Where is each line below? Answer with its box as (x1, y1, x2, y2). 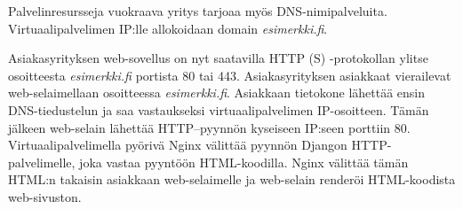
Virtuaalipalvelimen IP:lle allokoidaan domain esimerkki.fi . (8, 19, 328, 37)
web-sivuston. (8, 187, 82, 205)
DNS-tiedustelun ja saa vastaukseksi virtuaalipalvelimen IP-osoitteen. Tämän (8, 100, 429, 119)
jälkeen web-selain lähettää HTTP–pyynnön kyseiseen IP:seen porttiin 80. (8, 118, 411, 136)
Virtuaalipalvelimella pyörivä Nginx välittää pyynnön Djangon (8, 135, 347, 154)
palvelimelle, (8, 152, 76, 171)
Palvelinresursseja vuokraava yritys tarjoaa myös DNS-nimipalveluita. (8, 2, 387, 19)
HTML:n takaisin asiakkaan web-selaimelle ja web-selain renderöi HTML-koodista (8, 170, 456, 189)
